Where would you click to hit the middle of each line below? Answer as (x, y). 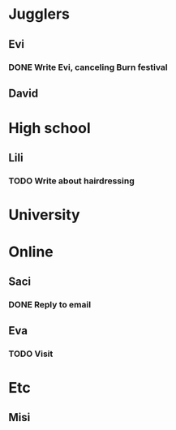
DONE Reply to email (50, 305)
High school (49, 129)
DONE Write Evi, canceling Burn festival (88, 67)
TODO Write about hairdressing (72, 181)
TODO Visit (31, 354)
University (44, 215)
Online (31, 252)
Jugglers (39, 14)
